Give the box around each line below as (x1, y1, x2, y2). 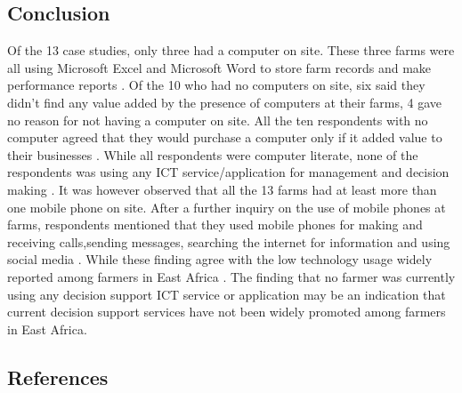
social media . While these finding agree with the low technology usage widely (7, 250, 433, 269)
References (7, 363, 109, 390)
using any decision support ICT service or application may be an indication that (7, 285, 446, 303)
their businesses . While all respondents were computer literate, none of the (7, 145, 418, 164)
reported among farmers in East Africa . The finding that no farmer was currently (7, 267, 456, 285)
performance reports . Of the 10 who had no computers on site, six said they (7, 76, 426, 94)
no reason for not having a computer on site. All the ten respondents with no (7, 110, 428, 129)
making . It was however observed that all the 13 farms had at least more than (7, 180, 437, 198)
